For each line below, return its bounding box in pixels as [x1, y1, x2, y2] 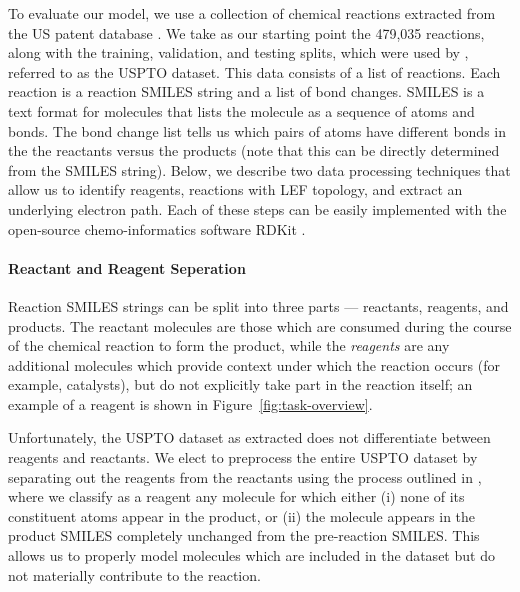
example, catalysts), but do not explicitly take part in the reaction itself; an [8, 374, 473, 395]
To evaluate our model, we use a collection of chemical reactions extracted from [8, 3, 496, 23]
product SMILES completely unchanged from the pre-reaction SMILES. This [8, 525, 480, 546]
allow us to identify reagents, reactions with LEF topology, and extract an [8, 179, 463, 200]
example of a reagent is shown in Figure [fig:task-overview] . [8, 393, 373, 414]
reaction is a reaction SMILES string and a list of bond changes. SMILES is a [8, 81, 485, 102]
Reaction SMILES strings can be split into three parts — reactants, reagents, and [8, 295, 509, 316]
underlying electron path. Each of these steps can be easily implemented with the [8, 198, 507, 219]
